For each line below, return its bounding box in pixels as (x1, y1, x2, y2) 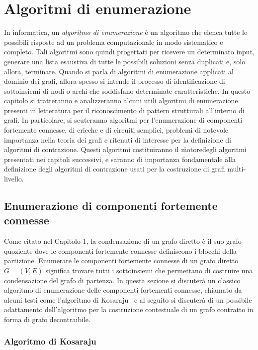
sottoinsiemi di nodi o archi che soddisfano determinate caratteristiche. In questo (4, 85, 251, 96)
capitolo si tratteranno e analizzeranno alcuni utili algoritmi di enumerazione (4, 95, 238, 106)
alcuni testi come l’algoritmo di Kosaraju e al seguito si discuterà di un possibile (4, 294, 252, 305)
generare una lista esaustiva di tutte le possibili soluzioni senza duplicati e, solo (4, 56, 246, 66)
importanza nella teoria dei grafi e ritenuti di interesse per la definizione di (4, 134, 231, 145)
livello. (4, 174, 24, 184)
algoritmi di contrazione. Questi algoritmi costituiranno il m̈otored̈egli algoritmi (4, 144, 247, 155)
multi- (227, 164, 246, 174)
